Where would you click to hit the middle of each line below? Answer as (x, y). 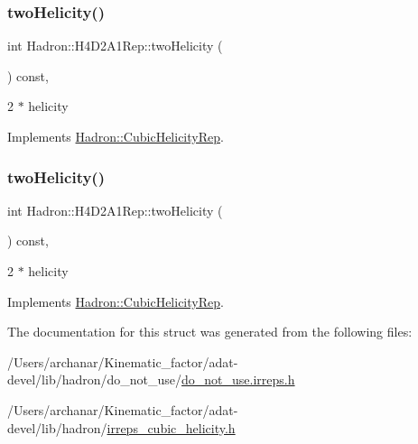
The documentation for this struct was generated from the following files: (210, 332)
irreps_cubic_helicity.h (171, 427)
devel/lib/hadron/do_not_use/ (95, 379)
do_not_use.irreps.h (238, 379)
